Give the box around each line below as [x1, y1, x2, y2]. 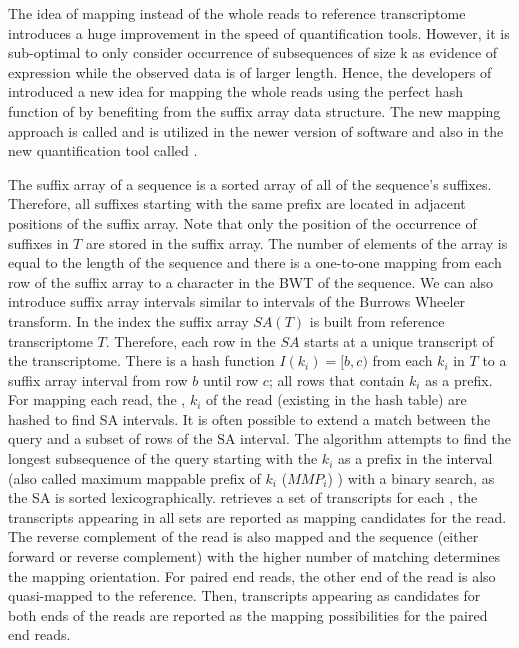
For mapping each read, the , [8, 389, 186, 410]
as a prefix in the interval [337, 448, 493, 469]
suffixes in [8, 232, 69, 253]
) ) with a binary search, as [327, 467, 495, 488]
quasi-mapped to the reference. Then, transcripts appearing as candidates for [8, 585, 481, 606]
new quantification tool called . [8, 140, 198, 161]
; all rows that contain [268, 369, 405, 390]
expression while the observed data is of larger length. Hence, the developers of [8, 61, 492, 82]
